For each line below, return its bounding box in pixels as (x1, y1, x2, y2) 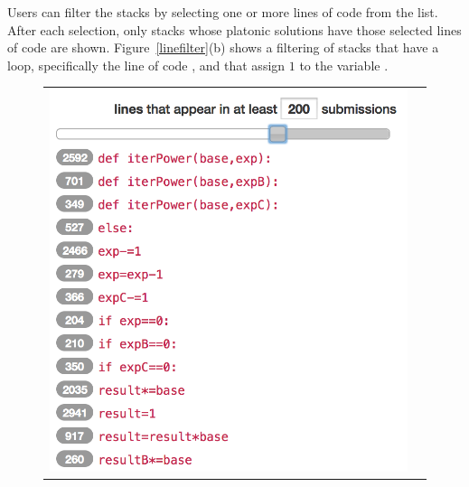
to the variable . (299, 55, 389, 74)
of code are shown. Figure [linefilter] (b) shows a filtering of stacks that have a (7, 38, 439, 57)
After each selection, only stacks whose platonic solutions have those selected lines (7, 20, 462, 39)
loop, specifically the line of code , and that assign (7, 55, 286, 74)
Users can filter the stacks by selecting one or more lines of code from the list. (7, 3, 438, 21)
